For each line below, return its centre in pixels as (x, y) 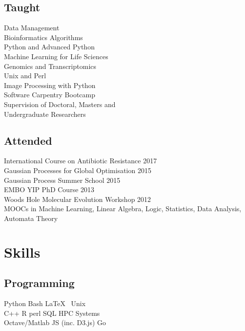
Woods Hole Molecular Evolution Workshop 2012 (78, 199)
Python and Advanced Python (49, 47)
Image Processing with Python (50, 85)
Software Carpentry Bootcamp (50, 95)
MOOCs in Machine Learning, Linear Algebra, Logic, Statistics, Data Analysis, (123, 209)
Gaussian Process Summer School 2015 (62, 180)
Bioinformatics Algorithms (43, 37)
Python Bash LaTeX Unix (45, 303)
